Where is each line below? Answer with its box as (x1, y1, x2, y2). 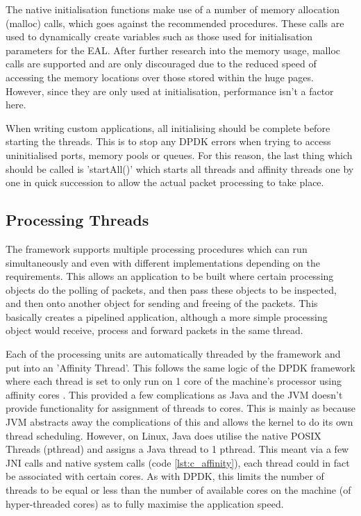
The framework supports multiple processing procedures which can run (6, 241, 308, 256)
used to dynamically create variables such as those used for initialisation (6, 29, 313, 44)
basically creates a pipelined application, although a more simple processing (6, 309, 328, 324)
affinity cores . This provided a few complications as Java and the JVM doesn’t (6, 387, 343, 401)
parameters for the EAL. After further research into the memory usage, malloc (6, 42, 341, 57)
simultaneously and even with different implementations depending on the (6, 255, 320, 269)
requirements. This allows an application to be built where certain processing (6, 269, 334, 283)
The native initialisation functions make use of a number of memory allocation (6, 2, 339, 16)
